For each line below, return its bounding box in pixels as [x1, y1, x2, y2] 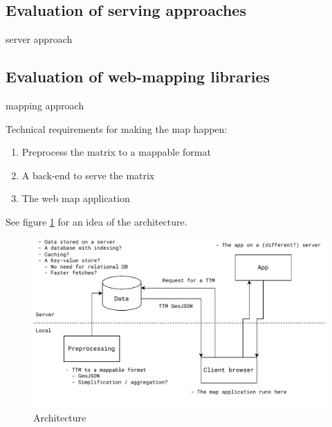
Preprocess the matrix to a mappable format [21, 145, 211, 159]
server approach [6, 32, 73, 46]
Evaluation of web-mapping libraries [6, 66, 270, 87]
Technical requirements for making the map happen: [6, 121, 228, 136]
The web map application [21, 191, 130, 206]
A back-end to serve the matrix [21, 167, 155, 182]
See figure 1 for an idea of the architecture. [6, 214, 187, 228]
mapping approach [6, 98, 84, 112]
